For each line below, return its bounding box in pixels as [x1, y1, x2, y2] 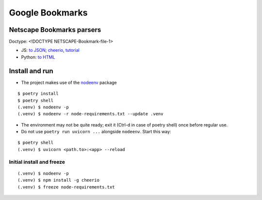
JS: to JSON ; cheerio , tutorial [21, 47, 80, 53]
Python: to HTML [21, 54, 55, 60]
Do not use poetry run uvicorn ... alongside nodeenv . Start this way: [21, 129, 171, 135]
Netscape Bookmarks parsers [9, 26, 101, 34]
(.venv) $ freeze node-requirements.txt [17, 184, 115, 190]
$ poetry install [17, 91, 59, 96]
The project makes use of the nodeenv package [21, 79, 117, 85]
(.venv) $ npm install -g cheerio [17, 177, 99, 183]
